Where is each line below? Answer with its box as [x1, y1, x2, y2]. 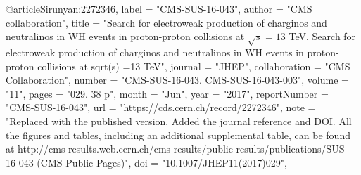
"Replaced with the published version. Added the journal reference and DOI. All [6, 113, 352, 128]
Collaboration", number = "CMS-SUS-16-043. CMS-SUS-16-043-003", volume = [6, 72, 349, 87]
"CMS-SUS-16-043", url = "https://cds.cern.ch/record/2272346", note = [6, 100, 316, 115]
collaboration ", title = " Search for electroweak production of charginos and [6, 15, 327, 30]
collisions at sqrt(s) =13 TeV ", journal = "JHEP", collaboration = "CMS [37, 58, 350, 73]
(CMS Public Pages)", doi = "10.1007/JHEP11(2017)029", [37, 155, 287, 169]
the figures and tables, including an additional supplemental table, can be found [6, 127, 350, 142]
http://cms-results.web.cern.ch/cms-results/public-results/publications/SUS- [18, 141, 348, 156]
